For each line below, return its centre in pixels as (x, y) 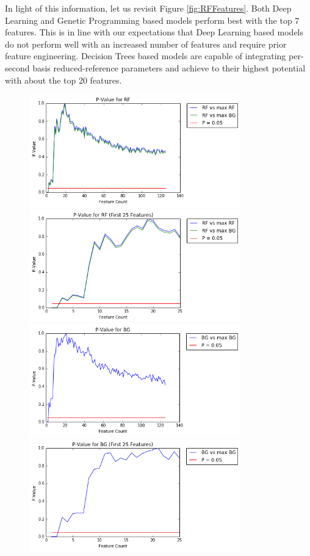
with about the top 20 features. (63, 80)
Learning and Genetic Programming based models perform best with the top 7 (152, 20)
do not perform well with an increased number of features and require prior (146, 44)
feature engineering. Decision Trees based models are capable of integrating (146, 56)
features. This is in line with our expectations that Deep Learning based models (154, 32)
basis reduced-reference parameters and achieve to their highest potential (169, 67)
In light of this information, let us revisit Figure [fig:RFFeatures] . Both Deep (148, 8)
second (17, 67)
